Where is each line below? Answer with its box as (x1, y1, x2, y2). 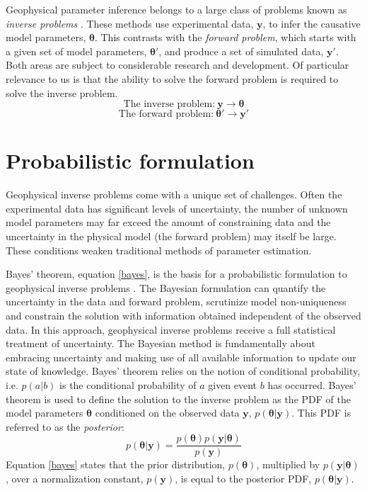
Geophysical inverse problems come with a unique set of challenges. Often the (6, 187, 342, 202)
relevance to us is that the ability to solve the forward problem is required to (6, 71, 339, 86)
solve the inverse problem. (6, 85, 118, 100)
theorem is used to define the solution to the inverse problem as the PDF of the (6, 391, 351, 406)
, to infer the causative (262, 16, 361, 30)
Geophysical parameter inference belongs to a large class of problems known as (6, 2, 347, 16)
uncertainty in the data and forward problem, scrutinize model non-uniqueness (6, 294, 346, 309)
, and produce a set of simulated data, (158, 43, 324, 58)
